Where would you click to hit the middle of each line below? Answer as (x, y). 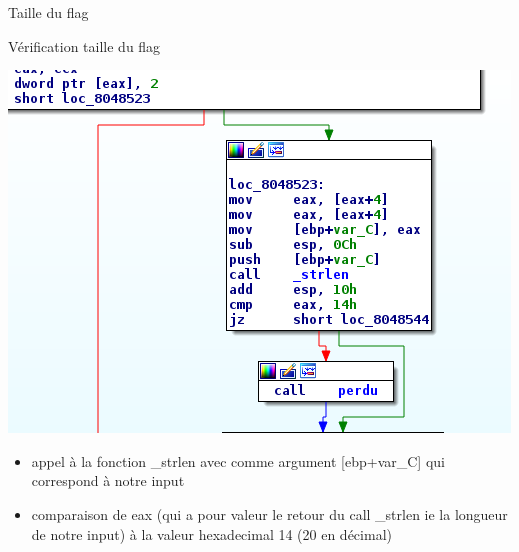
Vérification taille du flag (84, 45)
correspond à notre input (108, 480)
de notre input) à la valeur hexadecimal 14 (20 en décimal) (211, 533)
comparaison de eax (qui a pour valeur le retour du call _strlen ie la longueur (269, 513)
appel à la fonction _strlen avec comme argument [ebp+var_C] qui (238, 460)
